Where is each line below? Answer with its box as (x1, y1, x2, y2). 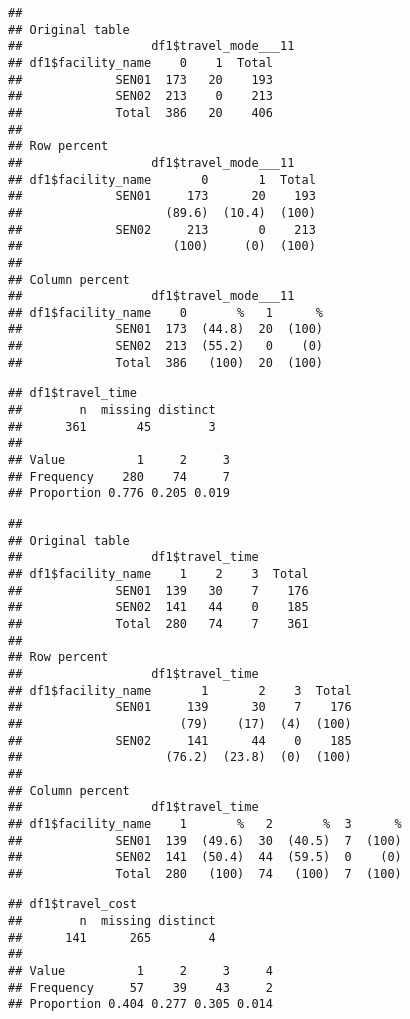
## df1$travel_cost (8, 897, 137, 912)
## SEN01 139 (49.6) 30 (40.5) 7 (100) (8, 833, 402, 848)
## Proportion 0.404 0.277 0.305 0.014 (8, 997, 273, 1012)
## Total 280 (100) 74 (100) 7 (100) (8, 866, 402, 881)
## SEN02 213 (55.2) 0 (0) (8, 339, 323, 354)
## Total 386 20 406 (8, 105, 273, 120)
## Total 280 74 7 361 (8, 616, 309, 631)
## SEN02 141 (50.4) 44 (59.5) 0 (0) (8, 850, 402, 865)
